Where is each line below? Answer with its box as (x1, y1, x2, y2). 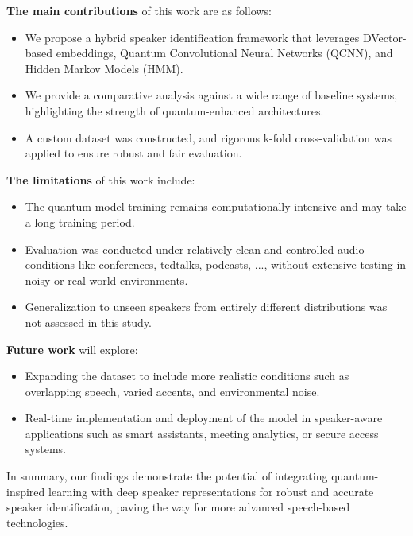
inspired (6, 483, 45, 499)
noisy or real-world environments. (25, 271, 188, 288)
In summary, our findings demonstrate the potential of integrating (6, 468, 328, 484)
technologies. (6, 514, 68, 530)
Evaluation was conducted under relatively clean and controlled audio (25, 240, 365, 257)
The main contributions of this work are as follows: (6, 2, 272, 18)
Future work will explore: (6, 340, 138, 357)
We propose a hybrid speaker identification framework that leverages (25, 29, 360, 45)
